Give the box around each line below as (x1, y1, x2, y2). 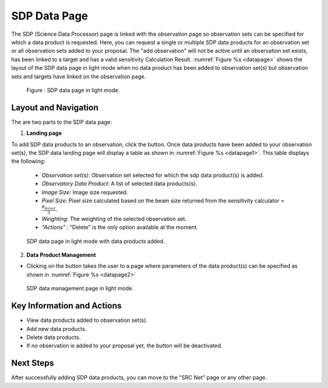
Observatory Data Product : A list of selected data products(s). (41, 180, 197, 188)
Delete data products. (26, 333, 81, 341)
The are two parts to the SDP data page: (11, 118, 112, 126)
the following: (11, 158, 46, 165)
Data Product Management (26, 251, 97, 259)
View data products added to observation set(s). (26, 316, 148, 324)
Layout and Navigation (11, 102, 98, 112)
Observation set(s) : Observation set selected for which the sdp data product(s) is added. (41, 171, 264, 179)
